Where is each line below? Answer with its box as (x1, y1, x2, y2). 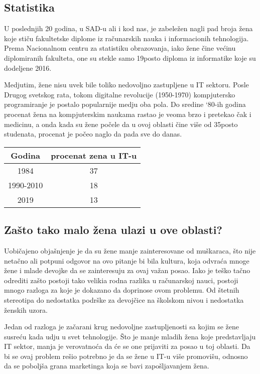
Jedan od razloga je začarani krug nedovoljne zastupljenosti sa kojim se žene (4, 321, 239, 332)
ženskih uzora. (4, 304, 48, 315)
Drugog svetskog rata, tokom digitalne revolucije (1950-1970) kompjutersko (4, 89, 235, 99)
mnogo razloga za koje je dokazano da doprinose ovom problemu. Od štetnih (4, 285, 239, 295)
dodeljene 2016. (4, 62, 52, 73)
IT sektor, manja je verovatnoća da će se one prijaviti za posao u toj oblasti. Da (4, 341, 250, 351)
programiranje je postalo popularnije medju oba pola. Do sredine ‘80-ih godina (4, 99, 246, 109)
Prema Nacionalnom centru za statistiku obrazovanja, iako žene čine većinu (4, 43, 236, 53)
